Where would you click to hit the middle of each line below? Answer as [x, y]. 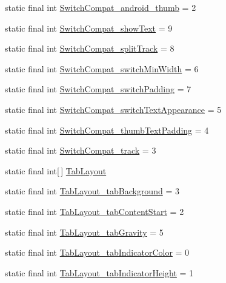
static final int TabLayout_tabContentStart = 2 [95, 211]
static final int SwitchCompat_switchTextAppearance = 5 [113, 109]
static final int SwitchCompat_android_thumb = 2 [101, 7]
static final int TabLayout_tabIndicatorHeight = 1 [99, 272]
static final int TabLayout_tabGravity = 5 [84, 232]
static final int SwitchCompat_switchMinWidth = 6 [102, 68]
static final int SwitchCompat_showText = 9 [89, 28]
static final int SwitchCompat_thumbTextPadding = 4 [107, 130]
